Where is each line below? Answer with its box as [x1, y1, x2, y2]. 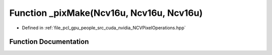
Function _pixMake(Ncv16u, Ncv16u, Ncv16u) [9, 7, 203, 18]
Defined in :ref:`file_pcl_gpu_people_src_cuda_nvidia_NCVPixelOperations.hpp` [22, 25, 186, 31]
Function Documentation [9, 38, 89, 46]
